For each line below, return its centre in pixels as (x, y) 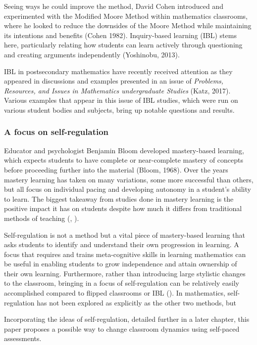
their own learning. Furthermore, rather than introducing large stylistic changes (125, 273)
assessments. (23, 338)
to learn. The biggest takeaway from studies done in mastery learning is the (119, 198)
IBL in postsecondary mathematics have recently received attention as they (118, 71)
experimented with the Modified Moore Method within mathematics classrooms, (126, 16)
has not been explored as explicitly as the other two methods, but (137, 302)
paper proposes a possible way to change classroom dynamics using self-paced (122, 328)
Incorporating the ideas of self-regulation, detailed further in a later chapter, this (127, 319)
